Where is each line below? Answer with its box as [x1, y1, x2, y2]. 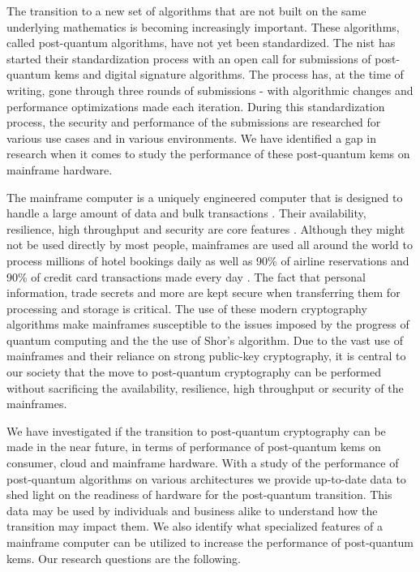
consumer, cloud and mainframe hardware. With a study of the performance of [6, 454, 399, 471]
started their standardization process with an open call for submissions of [6, 49, 371, 67]
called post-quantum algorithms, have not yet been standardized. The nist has [6, 34, 396, 51]
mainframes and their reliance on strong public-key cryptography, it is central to [6, 347, 406, 364]
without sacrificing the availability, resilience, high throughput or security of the [6, 379, 404, 396]
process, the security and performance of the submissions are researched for [6, 114, 381, 131]
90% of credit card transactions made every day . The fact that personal [6, 268, 366, 285]
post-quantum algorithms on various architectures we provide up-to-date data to [6, 470, 406, 487]
